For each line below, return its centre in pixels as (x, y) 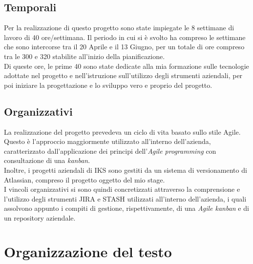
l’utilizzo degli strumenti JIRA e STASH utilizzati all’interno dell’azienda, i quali (125, 198)
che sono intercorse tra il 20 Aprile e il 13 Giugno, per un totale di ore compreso (124, 47)
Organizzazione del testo (88, 251)
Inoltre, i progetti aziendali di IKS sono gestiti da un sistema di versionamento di (126, 170)
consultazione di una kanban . (47, 160)
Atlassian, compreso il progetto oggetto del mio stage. (84, 179)
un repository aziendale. (40, 217)
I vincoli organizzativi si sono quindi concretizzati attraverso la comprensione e (122, 189)
